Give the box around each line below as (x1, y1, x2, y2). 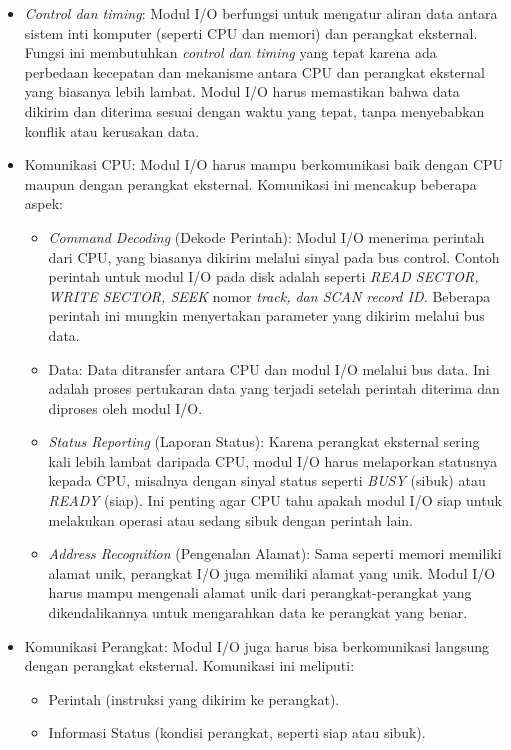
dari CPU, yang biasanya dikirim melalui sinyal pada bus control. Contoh (48, 246, 500, 267)
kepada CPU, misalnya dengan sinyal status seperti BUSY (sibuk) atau (48, 470, 486, 491)
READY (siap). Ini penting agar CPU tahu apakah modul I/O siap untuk (48, 490, 502, 511)
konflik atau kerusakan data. (24, 120, 200, 141)
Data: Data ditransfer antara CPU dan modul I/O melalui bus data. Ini (48, 358, 490, 379)
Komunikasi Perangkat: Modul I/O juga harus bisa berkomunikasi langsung (24, 635, 490, 656)
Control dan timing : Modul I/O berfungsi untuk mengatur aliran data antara (24, 3, 498, 23)
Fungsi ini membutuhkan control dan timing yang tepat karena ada (24, 42, 437, 63)
